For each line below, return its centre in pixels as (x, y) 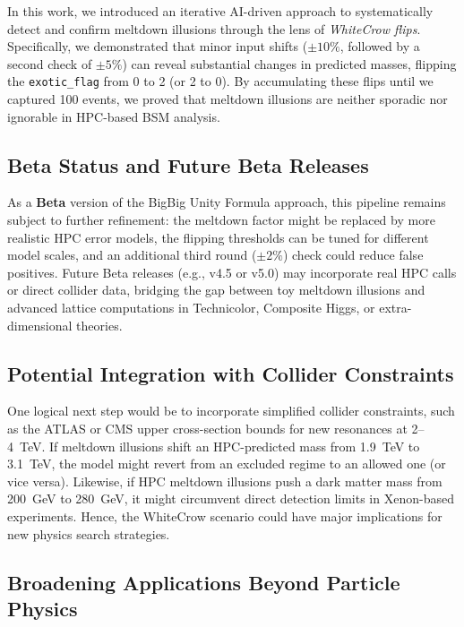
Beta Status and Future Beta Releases (188, 164)
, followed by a (380, 46)
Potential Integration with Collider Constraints (231, 373)
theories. (99, 325)
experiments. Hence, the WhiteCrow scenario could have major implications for (225, 515)
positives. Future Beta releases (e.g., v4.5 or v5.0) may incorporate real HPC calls (232, 272)
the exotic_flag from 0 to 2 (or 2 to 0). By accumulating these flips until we (220, 81)
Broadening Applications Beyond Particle (204, 582)
